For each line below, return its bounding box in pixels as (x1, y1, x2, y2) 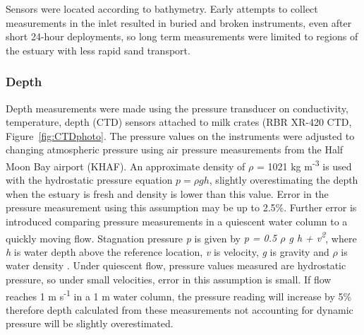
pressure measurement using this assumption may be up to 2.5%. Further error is (6, 200, 357, 215)
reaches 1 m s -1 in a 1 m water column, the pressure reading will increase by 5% (6, 286, 352, 303)
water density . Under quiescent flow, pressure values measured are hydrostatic (6, 258, 346, 273)
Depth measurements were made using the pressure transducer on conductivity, (6, 100, 348, 115)
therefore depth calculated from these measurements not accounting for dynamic (6, 302, 353, 317)
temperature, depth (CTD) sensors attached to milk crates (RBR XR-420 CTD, (6, 114, 352, 129)
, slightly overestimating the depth (209, 172, 358, 187)
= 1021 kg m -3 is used (256, 156, 352, 173)
